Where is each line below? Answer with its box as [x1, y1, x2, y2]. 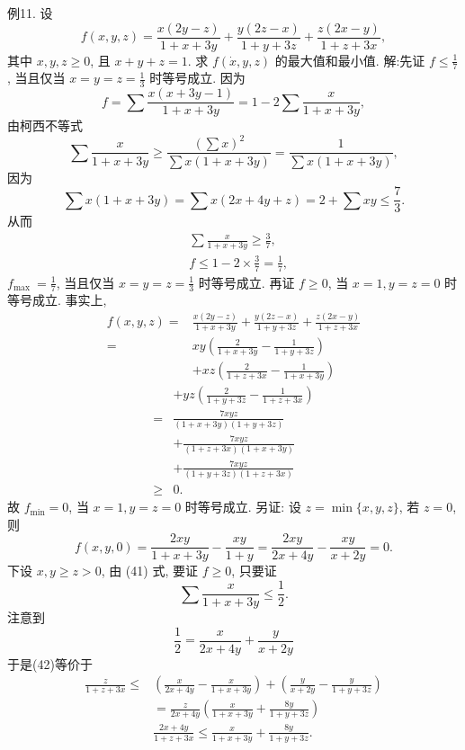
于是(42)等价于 [7, 654, 93, 673]
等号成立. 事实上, [7, 290, 107, 309]
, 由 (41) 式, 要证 [101, 561, 198, 580]
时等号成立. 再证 [198, 272, 295, 291]
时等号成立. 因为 [149, 68, 246, 87]
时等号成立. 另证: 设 [184, 497, 301, 516]
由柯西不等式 [7, 116, 83, 135]
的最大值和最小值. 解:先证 [274, 50, 425, 69]
